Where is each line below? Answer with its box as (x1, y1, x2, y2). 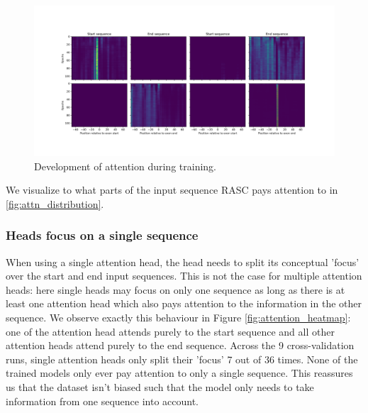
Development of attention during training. (34, 158, 216, 173)
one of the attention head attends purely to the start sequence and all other (6, 324, 335, 338)
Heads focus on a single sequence (6, 226, 199, 244)
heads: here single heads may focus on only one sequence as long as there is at (6, 282, 345, 297)
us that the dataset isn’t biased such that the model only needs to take (6, 379, 314, 394)
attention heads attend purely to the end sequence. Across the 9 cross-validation (6, 338, 355, 353)
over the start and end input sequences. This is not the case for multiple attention (6, 268, 362, 283)
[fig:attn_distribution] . (6, 196, 104, 211)
